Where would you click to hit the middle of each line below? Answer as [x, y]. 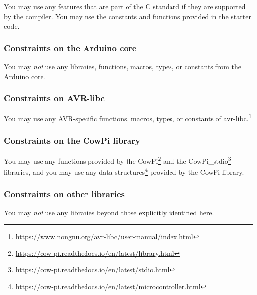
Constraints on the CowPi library [72, 140]
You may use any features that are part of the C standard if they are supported [125, 6]
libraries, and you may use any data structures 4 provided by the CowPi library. [124, 171]
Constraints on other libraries [64, 194]
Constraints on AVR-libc [54, 98]
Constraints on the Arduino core [70, 48]
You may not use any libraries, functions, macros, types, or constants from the [123, 66]
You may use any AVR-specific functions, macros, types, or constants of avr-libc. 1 [128, 118]
